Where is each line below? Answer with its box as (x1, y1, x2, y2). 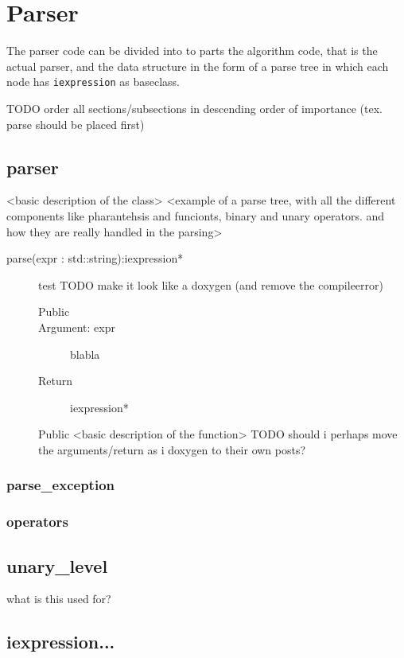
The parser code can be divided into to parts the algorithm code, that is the (6, 42, 378, 59)
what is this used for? (6, 590, 111, 607)
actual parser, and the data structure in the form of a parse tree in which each (6, 57, 389, 74)
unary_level (6, 553, 108, 578)
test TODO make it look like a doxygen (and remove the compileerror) (38, 276, 383, 293)
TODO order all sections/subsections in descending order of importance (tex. (6, 99, 383, 116)
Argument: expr (38, 318, 115, 335)
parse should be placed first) (6, 115, 145, 132)
